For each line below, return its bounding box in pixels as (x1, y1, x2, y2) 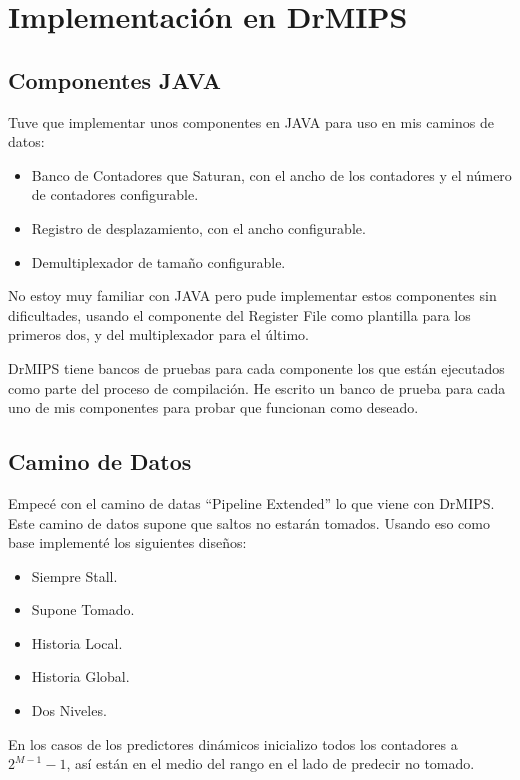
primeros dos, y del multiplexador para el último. (8, 324, 309, 345)
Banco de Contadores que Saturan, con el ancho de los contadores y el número (31, 164, 512, 185)
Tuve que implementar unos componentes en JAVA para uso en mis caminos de (8, 111, 494, 132)
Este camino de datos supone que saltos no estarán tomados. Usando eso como (8, 512, 490, 533)
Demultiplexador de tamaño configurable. (31, 251, 286, 272)
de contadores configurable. (31, 184, 199, 205)
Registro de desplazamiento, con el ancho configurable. (31, 217, 366, 238)
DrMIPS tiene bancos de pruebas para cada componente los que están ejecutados (8, 357, 505, 378)
